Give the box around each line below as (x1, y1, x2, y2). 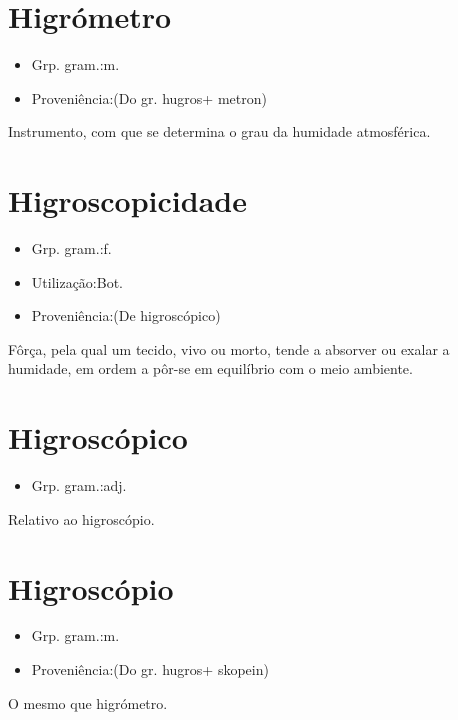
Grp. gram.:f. (31, 238, 112, 259)
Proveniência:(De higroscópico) (31, 305, 221, 326)
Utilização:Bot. (31, 271, 123, 292)
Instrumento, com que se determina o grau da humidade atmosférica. (8, 121, 431, 142)
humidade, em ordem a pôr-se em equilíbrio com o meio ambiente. (8, 358, 413, 379)
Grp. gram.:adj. (31, 475, 127, 496)
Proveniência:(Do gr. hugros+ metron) (31, 87, 267, 108)
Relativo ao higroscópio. (8, 508, 155, 529)
